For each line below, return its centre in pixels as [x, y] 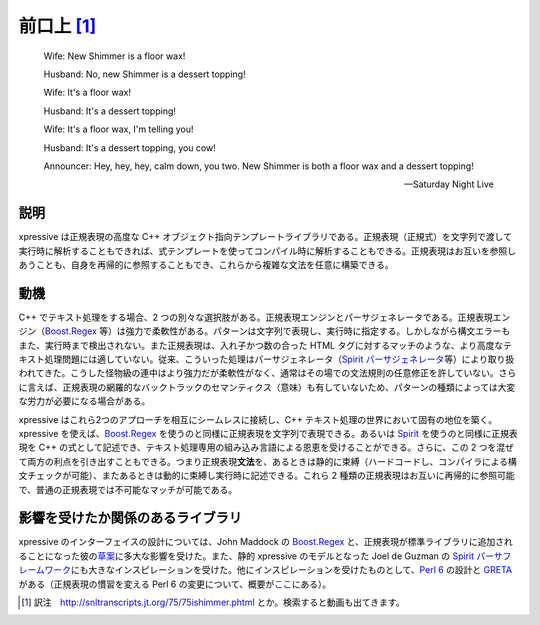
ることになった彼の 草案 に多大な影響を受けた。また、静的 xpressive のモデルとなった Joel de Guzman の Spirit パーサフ [265, 556]
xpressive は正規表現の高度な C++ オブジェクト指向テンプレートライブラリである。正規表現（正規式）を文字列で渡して [265, 237]
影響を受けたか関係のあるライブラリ [130, 518]
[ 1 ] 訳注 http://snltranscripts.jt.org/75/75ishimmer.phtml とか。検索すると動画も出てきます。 [213, 602]
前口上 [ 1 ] [57, 26]
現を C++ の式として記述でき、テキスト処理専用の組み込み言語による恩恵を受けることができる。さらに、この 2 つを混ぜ [266, 447]
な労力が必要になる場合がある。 [84, 401]
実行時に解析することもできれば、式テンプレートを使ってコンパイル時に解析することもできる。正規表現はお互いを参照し [267, 251]
